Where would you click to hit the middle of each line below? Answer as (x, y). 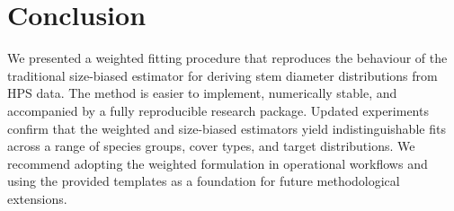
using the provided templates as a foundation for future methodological (204, 181)
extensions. (37, 198)
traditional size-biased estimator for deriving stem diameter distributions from (223, 75)
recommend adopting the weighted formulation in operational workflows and (218, 163)
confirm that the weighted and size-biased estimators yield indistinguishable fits (227, 128)
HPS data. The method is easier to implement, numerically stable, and (202, 93)
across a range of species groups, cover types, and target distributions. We (211, 146)
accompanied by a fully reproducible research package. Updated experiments (218, 110)
